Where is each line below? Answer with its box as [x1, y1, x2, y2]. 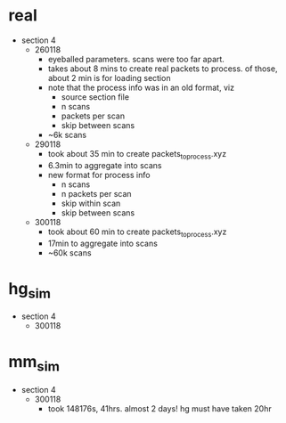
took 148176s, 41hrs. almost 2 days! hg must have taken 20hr [47, 403, 273, 414]
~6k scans [47, 129, 87, 140]
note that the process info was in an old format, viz [47, 82, 235, 93]
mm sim [8, 352, 60, 375]
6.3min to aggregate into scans [47, 159, 162, 170]
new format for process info [47, 169, 151, 180]
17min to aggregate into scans [47, 238, 158, 248]
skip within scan [61, 198, 121, 208]
